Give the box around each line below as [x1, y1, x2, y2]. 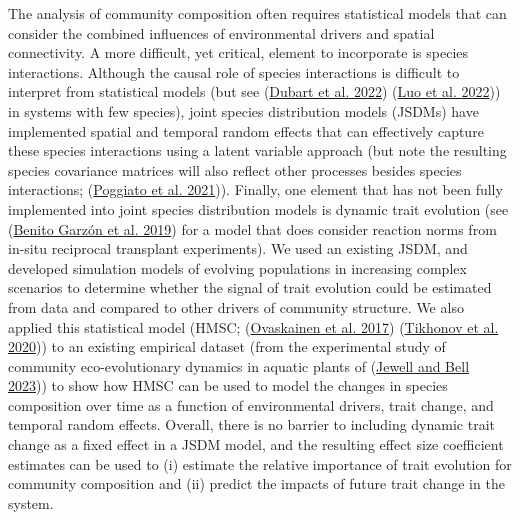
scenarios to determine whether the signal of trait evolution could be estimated [8, 277, 492, 298]
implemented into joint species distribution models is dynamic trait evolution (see [8, 198, 509, 219]
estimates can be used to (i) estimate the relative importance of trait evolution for [8, 453, 512, 474]
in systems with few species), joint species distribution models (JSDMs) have [8, 100, 479, 121]
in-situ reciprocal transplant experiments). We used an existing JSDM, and [8, 238, 468, 259]
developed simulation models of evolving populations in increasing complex [8, 257, 467, 278]
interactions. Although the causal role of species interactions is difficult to [8, 61, 460, 82]
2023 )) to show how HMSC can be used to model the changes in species [8, 375, 448, 396]
